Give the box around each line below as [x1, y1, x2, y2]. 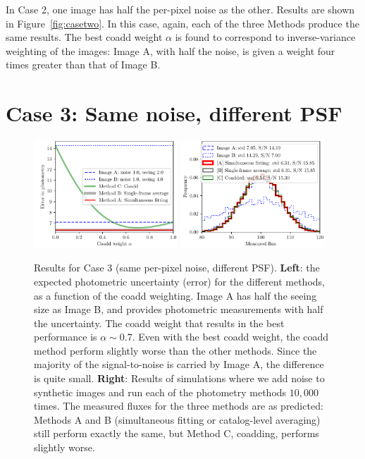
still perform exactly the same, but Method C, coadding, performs [34, 426, 319, 441]
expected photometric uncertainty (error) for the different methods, [34, 274, 325, 288]
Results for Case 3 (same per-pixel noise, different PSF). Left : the [34, 260, 320, 275]
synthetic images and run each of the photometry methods [34, 384, 287, 399]
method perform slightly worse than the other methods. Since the [34, 343, 317, 357]
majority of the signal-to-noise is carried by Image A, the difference [34, 357, 324, 372]
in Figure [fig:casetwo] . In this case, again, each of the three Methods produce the [6, 16, 359, 30]
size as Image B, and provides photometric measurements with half [34, 302, 323, 317]
